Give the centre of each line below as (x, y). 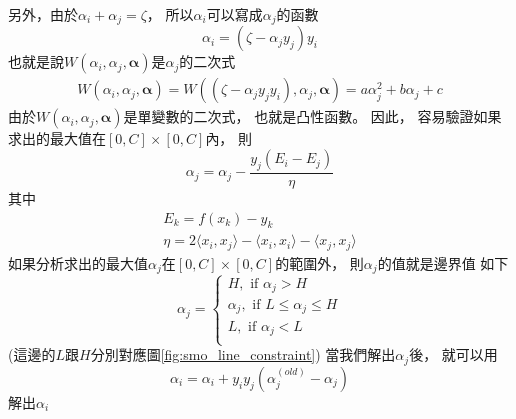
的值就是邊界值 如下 (443, 262)
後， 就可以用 (453, 354)
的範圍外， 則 (319, 262)
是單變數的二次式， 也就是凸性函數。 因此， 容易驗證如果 (312, 116)
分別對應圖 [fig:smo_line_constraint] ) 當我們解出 (243, 354)
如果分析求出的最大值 (78, 262)
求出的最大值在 (57, 138)
